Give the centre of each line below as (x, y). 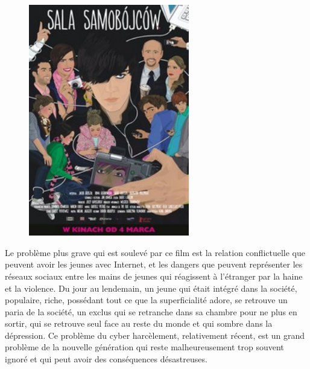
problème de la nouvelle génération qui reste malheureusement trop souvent (144, 347)
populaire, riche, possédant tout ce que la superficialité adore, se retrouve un (146, 300)
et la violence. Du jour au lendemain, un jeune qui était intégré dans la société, (151, 288)
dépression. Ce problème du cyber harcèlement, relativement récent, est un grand (155, 335)
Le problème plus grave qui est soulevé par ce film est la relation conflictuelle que (155, 252)
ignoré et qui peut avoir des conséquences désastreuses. (106, 359)
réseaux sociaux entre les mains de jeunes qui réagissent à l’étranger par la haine (154, 276)
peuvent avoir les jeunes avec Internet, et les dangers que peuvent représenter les (154, 264)
